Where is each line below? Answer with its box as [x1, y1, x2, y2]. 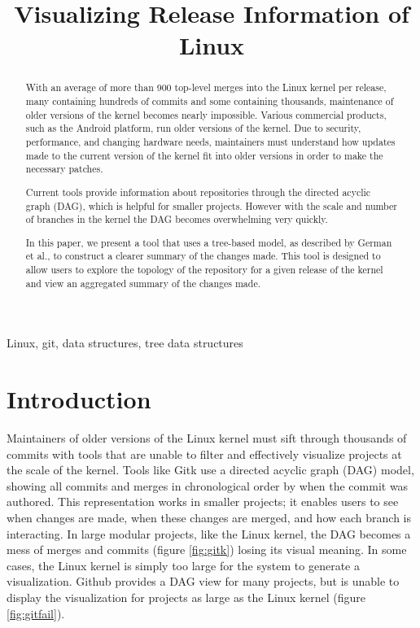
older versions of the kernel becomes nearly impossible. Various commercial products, [25, 107, 387, 121]
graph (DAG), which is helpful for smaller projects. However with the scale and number [25, 198, 397, 212]
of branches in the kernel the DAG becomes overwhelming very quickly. [25, 212, 328, 226]
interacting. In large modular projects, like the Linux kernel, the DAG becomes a [7, 525, 411, 542]
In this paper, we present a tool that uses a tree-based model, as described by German [25, 235, 392, 249]
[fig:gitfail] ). [7, 604, 65, 621]
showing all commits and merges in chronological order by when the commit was [7, 477, 409, 494]
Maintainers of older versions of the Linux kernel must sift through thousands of [7, 430, 407, 447]
